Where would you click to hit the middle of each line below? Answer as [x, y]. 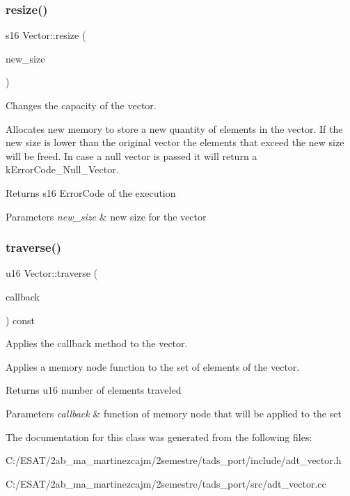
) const [21, 320]
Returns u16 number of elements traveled [94, 390]
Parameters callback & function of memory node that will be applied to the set [174, 413]
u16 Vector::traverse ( [52, 273]
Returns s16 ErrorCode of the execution [91, 192]
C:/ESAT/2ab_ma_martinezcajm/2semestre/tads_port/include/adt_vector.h [174, 460]
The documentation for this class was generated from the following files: [159, 437]
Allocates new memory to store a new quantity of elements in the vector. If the [174, 128]
